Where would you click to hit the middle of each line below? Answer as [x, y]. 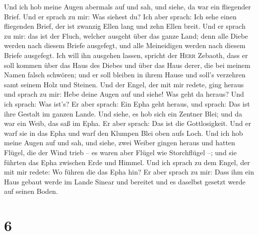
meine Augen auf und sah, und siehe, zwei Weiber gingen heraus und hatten [120, 143]
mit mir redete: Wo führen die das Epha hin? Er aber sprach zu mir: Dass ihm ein [129, 172]
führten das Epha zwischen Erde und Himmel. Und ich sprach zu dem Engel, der [127, 162]
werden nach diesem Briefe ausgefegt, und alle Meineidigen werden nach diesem [125, 45]
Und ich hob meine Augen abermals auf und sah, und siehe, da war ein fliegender [128, 6]
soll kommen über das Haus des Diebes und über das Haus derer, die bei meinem [127, 65]
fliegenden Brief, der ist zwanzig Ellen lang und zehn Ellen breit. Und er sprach [125, 26]
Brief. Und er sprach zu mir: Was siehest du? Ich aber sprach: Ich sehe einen [120, 16]
